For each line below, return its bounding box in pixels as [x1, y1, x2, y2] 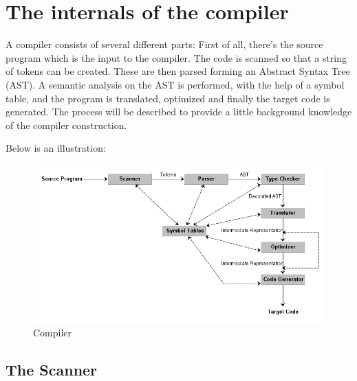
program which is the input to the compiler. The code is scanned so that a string [6, 50, 347, 65]
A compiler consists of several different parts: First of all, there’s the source [6, 37, 323, 51]
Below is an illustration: [6, 141, 106, 155]
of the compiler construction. [6, 117, 127, 132]
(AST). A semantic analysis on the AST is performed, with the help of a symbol [6, 77, 345, 91]
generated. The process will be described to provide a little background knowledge [6, 104, 352, 119]
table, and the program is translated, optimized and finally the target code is [6, 91, 330, 105]
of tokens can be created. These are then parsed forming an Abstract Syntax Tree [6, 64, 350, 78]
